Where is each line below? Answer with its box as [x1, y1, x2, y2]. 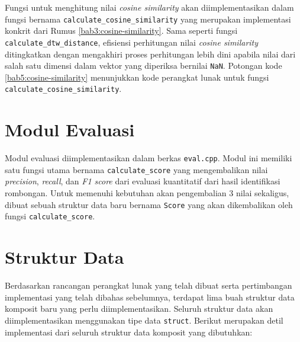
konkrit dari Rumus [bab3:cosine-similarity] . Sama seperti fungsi [5, 24, 238, 37]
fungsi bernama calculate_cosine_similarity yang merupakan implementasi [5, 12, 291, 25]
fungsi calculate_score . [5, 210, 95, 222]
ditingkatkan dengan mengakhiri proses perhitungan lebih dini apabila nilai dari [5, 47, 296, 60]
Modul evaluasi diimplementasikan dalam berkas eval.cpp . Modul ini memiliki [5, 152, 292, 164]
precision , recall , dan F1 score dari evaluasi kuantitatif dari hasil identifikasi [5, 175, 280, 187]
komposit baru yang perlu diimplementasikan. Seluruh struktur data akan [5, 302, 273, 315]
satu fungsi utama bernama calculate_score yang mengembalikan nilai [5, 163, 268, 175]
